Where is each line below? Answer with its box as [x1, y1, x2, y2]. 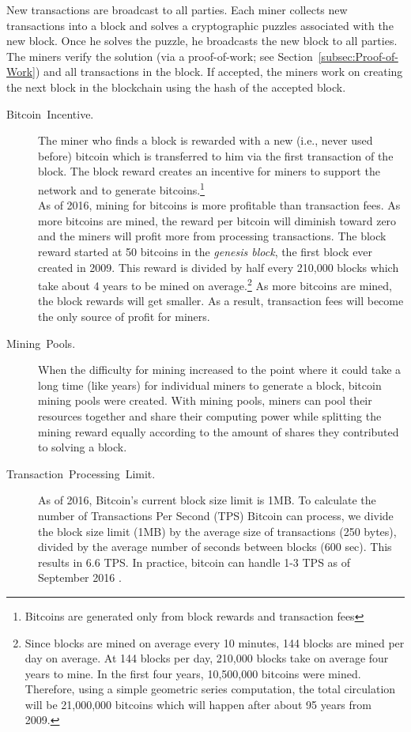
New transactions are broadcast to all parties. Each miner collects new [6, 2, 348, 17]
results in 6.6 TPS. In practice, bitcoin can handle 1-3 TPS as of [38, 553, 351, 570]
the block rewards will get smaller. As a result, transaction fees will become [38, 292, 404, 309]
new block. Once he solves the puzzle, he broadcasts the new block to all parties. [6, 32, 398, 49]
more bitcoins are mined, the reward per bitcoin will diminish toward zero [38, 212, 397, 228]
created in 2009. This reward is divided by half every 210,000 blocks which [38, 258, 399, 275]
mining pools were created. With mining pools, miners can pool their [38, 392, 372, 409]
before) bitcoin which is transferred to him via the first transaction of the [38, 147, 394, 164]
